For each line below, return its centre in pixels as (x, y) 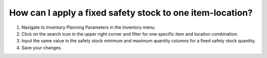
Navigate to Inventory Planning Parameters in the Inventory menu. (89, 27)
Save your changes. (42, 48)
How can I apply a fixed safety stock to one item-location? (131, 13)
